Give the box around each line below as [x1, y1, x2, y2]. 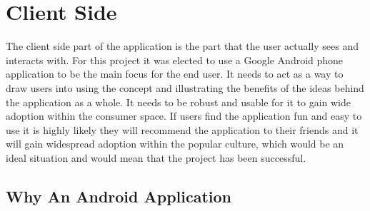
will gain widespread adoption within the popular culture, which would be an [6, 136, 344, 151]
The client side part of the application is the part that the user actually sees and [6, 38, 359, 53]
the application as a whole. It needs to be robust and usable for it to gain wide [6, 94, 351, 109]
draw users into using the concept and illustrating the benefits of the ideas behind [6, 80, 364, 95]
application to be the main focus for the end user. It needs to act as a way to [6, 66, 344, 81]
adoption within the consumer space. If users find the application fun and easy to [6, 108, 362, 123]
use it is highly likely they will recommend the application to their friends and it [6, 122, 359, 137]
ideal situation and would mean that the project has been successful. [6, 150, 306, 165]
